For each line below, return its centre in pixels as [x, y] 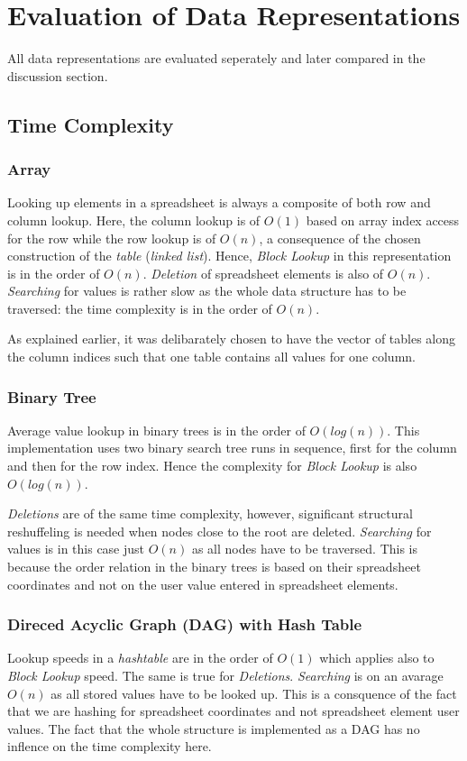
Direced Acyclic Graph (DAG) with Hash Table [185, 624]
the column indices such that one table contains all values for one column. [211, 357]
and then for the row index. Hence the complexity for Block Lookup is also [212, 466]
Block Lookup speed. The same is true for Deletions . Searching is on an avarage [225, 676]
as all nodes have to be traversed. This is [305, 549]
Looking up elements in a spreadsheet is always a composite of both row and [219, 202]
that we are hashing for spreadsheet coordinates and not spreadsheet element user [233, 711]
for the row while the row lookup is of [112, 238]
